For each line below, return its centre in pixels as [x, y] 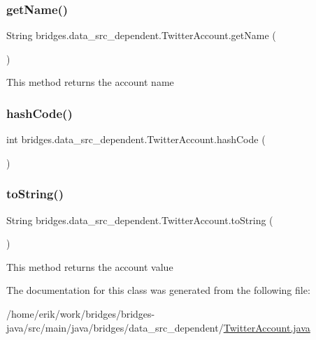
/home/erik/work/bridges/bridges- [81, 313]
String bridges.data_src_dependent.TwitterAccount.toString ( [140, 220]
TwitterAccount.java [267, 327]
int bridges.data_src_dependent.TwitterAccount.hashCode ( [136, 139]
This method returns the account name [90, 82]
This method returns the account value [90, 266]
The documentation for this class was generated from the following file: [158, 290]
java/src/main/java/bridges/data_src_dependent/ [115, 327]
